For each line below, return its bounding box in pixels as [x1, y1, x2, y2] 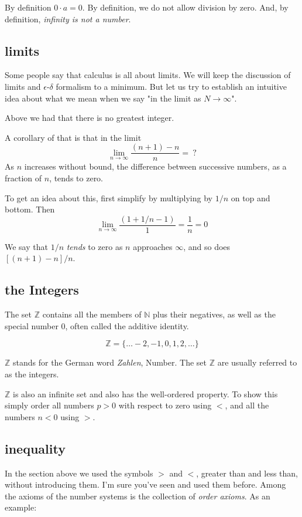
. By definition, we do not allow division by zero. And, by [82, 1, 289, 13]
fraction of [5, 172, 42, 184]
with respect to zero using [118, 399, 212, 411]
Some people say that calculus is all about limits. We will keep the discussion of [5, 69, 291, 81]
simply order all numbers [5, 399, 94, 411]
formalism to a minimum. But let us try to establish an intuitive [56, 80, 287, 92]
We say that [5, 240, 48, 252]
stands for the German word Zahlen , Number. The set [13, 356, 207, 369]
